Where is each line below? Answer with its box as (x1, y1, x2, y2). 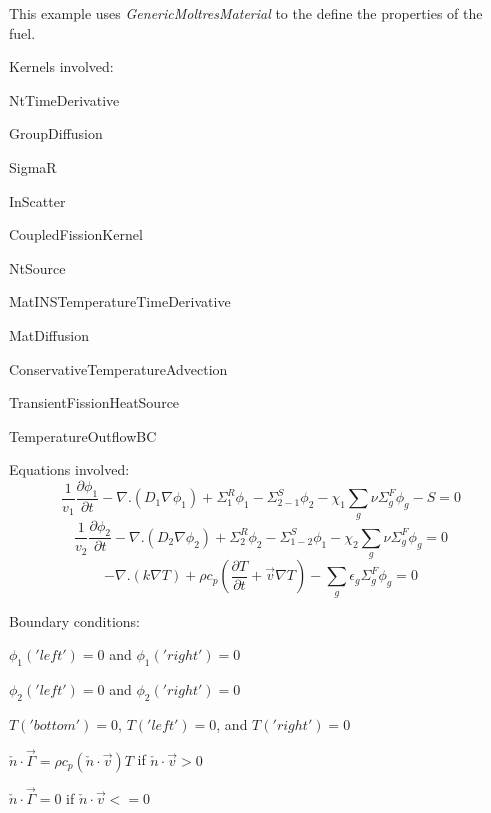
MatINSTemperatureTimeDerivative (9, 291, 231, 312)
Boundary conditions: (9, 610, 141, 631)
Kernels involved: (9, 56, 114, 77)
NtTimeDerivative (9, 89, 120, 110)
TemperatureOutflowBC (9, 425, 157, 446)
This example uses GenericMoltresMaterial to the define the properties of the (9, 3, 483, 23)
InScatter (9, 190, 66, 211)
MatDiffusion (9, 324, 90, 345)
